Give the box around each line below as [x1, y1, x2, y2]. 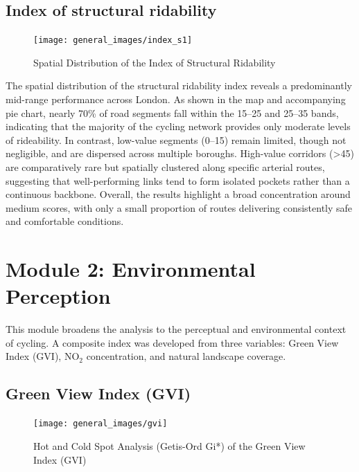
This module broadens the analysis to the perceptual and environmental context [6, 322, 347, 336]
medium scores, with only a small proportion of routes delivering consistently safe [6, 200, 353, 215]
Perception [6, 282, 111, 310]
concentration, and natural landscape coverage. [86, 349, 286, 363]
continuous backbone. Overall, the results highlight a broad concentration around [6, 187, 351, 201]
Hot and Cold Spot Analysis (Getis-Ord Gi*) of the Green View [33, 438, 306, 453]
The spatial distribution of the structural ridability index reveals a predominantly [6, 78, 352, 93]
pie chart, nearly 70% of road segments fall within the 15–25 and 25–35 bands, [6, 105, 339, 120]
